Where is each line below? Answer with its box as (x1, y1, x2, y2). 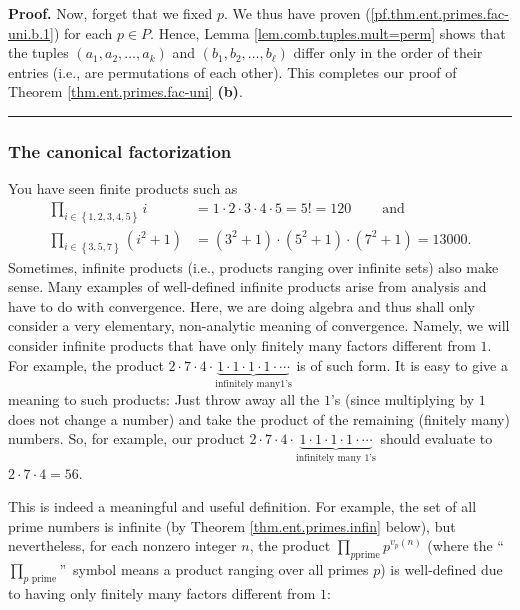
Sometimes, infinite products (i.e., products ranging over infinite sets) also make (8, 256, 499, 277)
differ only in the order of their (293, 42, 483, 63)
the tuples (8, 42, 69, 63)
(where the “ (427, 535, 504, 556)
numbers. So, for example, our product (8, 428, 245, 449)
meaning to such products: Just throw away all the (8, 388, 320, 409)
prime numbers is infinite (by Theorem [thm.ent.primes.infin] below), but (8, 515, 456, 536)
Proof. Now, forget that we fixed (8, 3, 213, 23)
